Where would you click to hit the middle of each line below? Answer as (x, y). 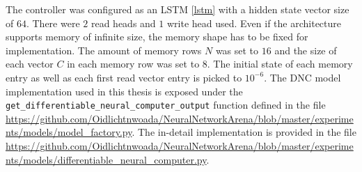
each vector (30, 64)
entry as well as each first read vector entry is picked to (124, 77)
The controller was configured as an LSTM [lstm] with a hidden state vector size (178, 9)
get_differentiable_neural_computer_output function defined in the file (166, 105)
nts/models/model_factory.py (69, 132)
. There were (53, 23)
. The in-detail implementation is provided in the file (244, 132)
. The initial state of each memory (280, 64)
